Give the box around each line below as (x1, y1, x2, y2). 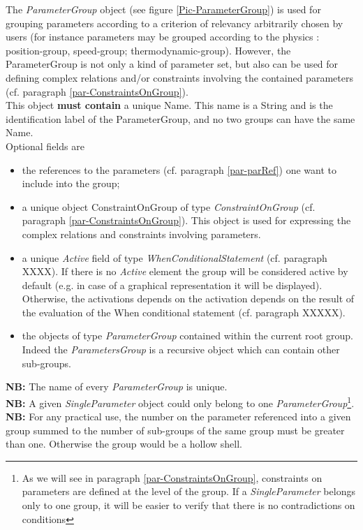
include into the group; (22, 176, 120, 191)
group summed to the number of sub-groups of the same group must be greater (6, 422, 345, 437)
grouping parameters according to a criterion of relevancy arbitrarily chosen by (6, 15, 343, 30)
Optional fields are (6, 138, 84, 153)
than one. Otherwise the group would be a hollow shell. (6, 436, 242, 451)
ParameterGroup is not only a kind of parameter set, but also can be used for (6, 57, 339, 71)
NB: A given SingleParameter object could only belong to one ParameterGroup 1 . (6, 393, 355, 410)
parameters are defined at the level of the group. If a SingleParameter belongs (22, 484, 355, 499)
